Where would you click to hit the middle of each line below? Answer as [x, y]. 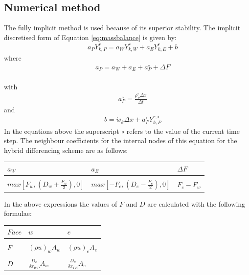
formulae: [18, 213]
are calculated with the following [196, 203]
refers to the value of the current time [183, 131]
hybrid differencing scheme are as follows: [66, 150]
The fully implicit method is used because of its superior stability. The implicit [122, 28]
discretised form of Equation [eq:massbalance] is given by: [91, 37]
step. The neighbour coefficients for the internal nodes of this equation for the [121, 140]
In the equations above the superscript [62, 131]
